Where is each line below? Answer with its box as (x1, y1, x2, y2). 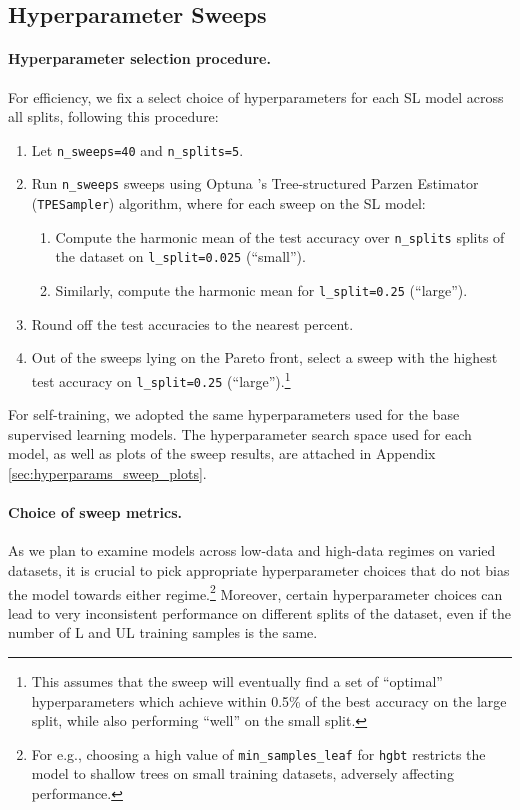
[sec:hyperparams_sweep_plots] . (8, 462, 207, 483)
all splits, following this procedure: (8, 106, 219, 127)
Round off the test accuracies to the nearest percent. (31, 313, 354, 334)
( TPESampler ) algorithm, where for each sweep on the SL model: (31, 193, 426, 214)
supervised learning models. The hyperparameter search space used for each (8, 423, 472, 444)
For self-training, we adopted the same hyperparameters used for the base (8, 404, 460, 425)
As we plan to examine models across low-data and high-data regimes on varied (8, 540, 496, 561)
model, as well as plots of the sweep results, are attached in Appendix (8, 443, 436, 464)
